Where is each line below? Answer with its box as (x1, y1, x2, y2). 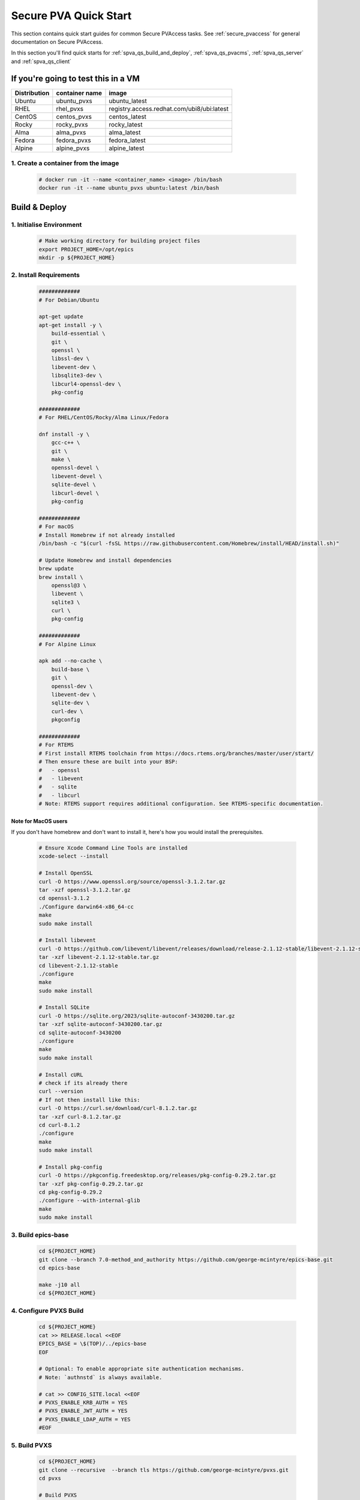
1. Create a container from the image (11, 159, 119, 167)
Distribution (14, 89, 50, 97)
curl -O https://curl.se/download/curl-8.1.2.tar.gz (38, 1105, 197, 1112)
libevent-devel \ (51, 473, 103, 479)
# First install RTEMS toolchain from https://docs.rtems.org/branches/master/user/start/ (38, 750, 314, 757)
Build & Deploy (11, 202, 67, 212)
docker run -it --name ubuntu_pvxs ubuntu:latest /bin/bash (38, 185, 220, 191)
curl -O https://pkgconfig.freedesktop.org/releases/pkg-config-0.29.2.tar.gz (38, 1172, 276, 1179)
